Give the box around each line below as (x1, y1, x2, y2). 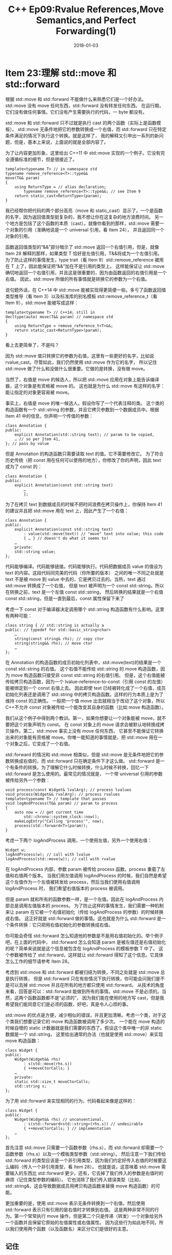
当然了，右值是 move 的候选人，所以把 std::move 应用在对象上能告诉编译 (5, 376, 160, 382)
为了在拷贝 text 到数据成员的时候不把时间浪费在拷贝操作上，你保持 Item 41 (5, 501, 162, 507)
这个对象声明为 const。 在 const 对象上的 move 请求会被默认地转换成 (14, 721, 160, 728)
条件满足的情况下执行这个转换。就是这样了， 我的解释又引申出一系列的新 (5, 132, 159, 139)
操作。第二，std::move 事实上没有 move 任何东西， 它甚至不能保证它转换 (9, 728, 164, 734)
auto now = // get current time (14, 810, 83, 815)
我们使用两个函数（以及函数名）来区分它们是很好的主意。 (9, 1225, 131, 1232)
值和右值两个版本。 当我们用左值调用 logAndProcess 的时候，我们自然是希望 (5, 872, 167, 879)
